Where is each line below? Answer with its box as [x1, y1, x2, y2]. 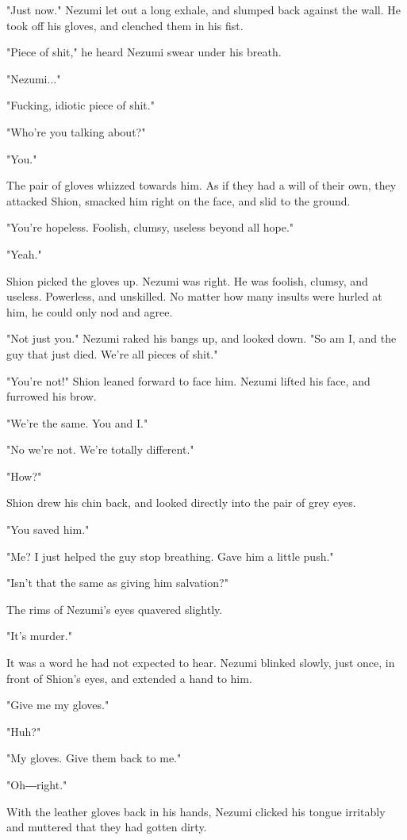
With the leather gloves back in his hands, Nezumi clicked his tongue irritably [6, 803, 386, 819]
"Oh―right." [6, 777, 67, 792]
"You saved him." [6, 521, 90, 538]
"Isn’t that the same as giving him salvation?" [6, 574, 228, 591]
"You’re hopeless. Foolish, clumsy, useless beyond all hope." [6, 219, 294, 236]
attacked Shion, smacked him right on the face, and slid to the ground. [6, 192, 351, 209]
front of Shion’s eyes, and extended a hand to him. [6, 669, 252, 686]
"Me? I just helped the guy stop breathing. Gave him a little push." [6, 547, 334, 564]
